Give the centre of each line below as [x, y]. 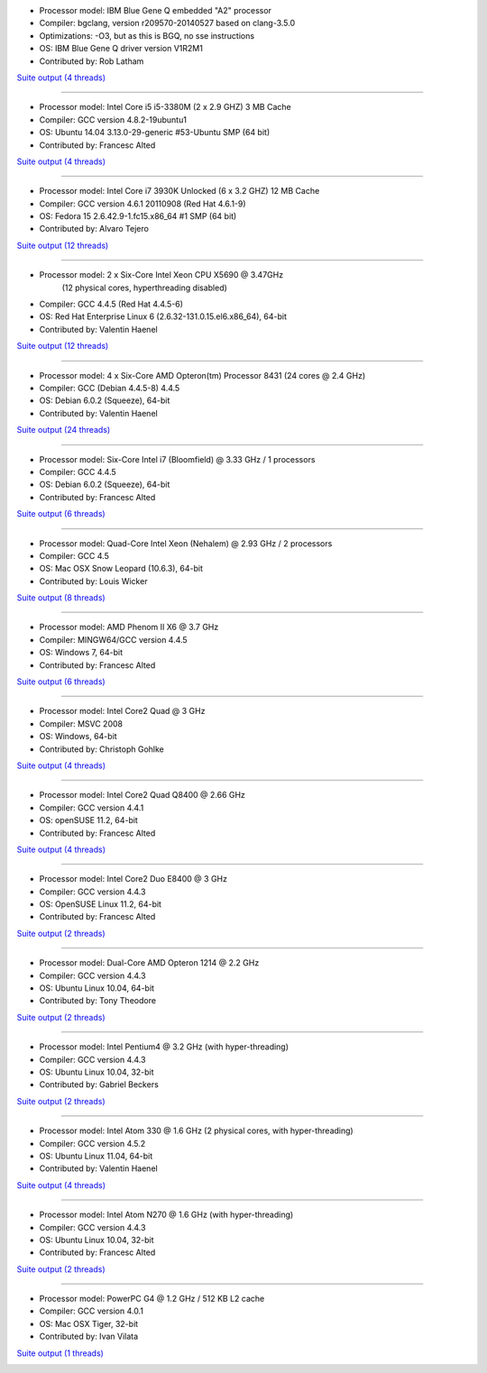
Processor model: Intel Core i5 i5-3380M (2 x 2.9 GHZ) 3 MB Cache [165, 107]
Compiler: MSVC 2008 [81, 723]
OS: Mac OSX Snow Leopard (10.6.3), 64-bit [121, 569]
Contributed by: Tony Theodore [98, 1001]
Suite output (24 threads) [64, 430]
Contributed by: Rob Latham [92, 61]
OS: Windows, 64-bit [78, 737]
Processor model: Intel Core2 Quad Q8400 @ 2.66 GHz [142, 795]
